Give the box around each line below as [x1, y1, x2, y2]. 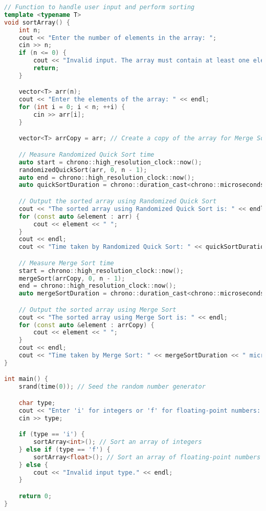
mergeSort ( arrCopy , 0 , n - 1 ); [18, 274, 125, 282]
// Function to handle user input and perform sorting [4, 4, 195, 11]
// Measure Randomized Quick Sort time [18, 151, 154, 158]
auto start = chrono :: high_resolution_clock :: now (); [18, 158, 202, 166]
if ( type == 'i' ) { [18, 431, 85, 438]
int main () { [4, 375, 48, 383]
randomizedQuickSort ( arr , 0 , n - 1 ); [18, 166, 147, 174]
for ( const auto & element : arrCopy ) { [18, 321, 154, 329]
